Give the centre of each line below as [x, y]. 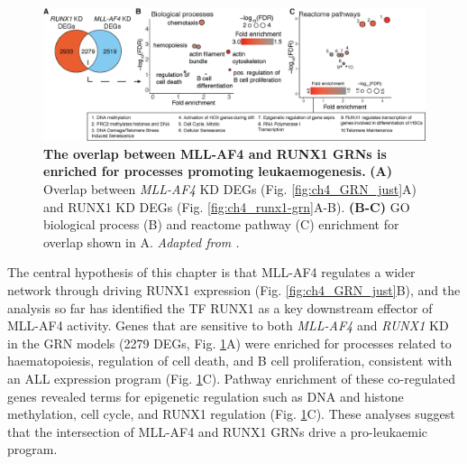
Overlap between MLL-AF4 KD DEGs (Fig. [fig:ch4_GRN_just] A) [230, 189]
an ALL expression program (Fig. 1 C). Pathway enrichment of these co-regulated [232, 378]
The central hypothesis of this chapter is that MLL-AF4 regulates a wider [211, 272]
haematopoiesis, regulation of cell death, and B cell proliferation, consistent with [230, 361]
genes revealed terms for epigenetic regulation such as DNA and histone [206, 396]
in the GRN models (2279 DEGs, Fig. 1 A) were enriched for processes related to [229, 343]
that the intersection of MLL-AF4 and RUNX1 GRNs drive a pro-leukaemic [218, 431]
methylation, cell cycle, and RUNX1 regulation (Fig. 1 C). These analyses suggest [231, 414]
